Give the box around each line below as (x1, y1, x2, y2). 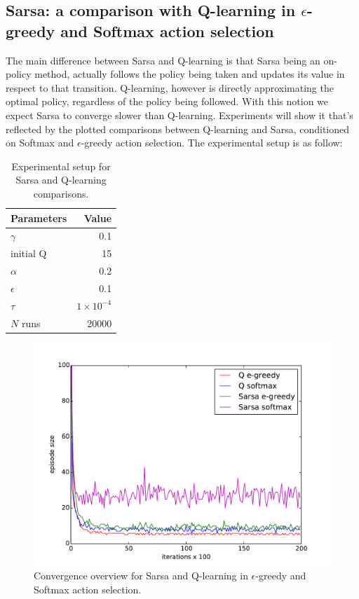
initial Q (11, 246, 47, 261)
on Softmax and (6, 135, 74, 150)
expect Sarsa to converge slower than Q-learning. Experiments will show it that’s (6, 107, 353, 122)
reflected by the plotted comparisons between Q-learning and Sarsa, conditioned (6, 121, 350, 136)
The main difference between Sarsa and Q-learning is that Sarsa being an (6, 53, 320, 67)
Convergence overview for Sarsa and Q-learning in (34, 568, 248, 583)
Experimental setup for (11, 158, 111, 173)
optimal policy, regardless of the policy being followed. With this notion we (6, 94, 329, 109)
